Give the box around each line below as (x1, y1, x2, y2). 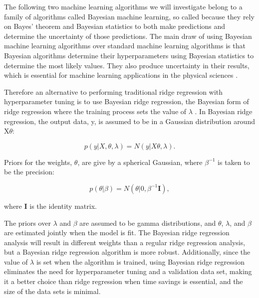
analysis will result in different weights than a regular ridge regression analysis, (4, 237, 246, 247)
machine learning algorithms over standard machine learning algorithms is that (4, 40, 246, 51)
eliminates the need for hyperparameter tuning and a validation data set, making (4, 266, 252, 277)
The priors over (4, 217, 51, 228)
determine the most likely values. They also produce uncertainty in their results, (4, 60, 250, 70)
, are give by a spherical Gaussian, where (77, 156, 203, 167)
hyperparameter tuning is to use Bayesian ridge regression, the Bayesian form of (4, 96, 249, 107)
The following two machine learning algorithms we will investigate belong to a (4, 1, 243, 11)
